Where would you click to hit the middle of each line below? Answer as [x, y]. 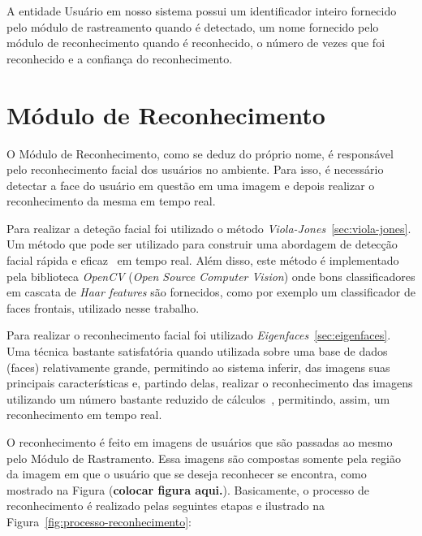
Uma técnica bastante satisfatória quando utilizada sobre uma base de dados [197, 351]
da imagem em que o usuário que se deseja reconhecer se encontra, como [187, 474]
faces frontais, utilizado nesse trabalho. [103, 307]
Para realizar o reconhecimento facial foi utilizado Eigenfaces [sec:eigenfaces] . [199, 335]
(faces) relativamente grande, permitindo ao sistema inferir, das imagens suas [198, 367]
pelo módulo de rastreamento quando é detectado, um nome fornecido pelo [193, 26]
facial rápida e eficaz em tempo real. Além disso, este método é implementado [203, 260]
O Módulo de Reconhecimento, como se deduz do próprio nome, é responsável [200, 153]
